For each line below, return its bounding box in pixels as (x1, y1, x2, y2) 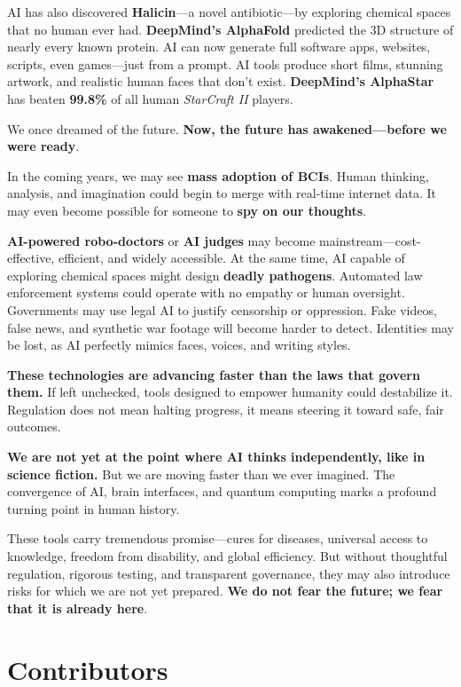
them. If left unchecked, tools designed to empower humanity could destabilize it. (7, 383, 453, 401)
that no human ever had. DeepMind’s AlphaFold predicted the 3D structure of (7, 20, 454, 38)
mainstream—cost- (319, 231, 421, 249)
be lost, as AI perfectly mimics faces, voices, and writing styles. (7, 336, 351, 354)
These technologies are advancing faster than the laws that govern (7, 365, 420, 383)
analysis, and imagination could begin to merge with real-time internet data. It (7, 184, 437, 202)
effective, (7, 249, 55, 267)
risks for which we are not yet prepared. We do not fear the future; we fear (7, 581, 443, 600)
